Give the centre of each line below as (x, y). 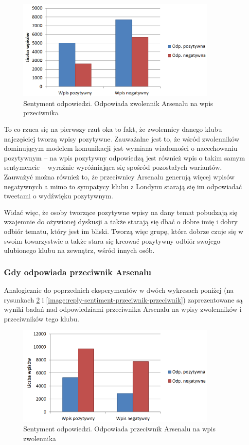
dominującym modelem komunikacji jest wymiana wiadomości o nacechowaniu (121, 148)
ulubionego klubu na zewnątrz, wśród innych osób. (79, 250)
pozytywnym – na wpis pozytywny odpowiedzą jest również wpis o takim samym (124, 157)
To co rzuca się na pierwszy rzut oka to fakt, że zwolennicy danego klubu (113, 129)
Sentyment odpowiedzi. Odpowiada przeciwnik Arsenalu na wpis (119, 429)
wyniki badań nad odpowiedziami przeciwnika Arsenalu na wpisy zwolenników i (123, 309)
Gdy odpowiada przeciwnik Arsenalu (78, 272)
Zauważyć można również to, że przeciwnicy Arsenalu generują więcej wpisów (119, 177)
